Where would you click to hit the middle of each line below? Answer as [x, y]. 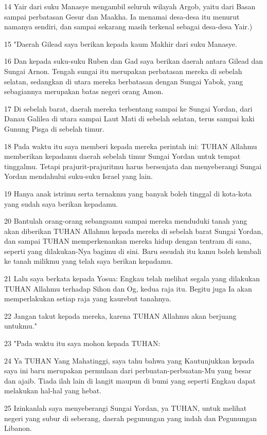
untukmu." [21, 326]
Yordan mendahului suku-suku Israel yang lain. [78, 176]
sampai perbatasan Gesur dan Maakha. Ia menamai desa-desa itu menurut [122, 16]
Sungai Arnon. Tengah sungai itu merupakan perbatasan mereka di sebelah [123, 71]
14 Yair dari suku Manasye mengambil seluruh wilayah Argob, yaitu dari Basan [130, 6]
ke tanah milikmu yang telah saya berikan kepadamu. [88, 261]
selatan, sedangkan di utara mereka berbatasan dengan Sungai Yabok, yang [124, 81]
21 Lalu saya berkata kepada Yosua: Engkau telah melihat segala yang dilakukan [132, 278]
